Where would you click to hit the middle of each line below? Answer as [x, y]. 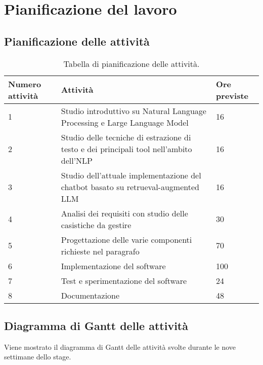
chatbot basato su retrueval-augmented [130, 187]
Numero [25, 84]
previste [232, 95]
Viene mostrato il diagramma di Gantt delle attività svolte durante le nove [120, 346]
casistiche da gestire [96, 225]
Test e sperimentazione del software [124, 280]
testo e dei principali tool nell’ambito [126, 149]
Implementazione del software [113, 266]
